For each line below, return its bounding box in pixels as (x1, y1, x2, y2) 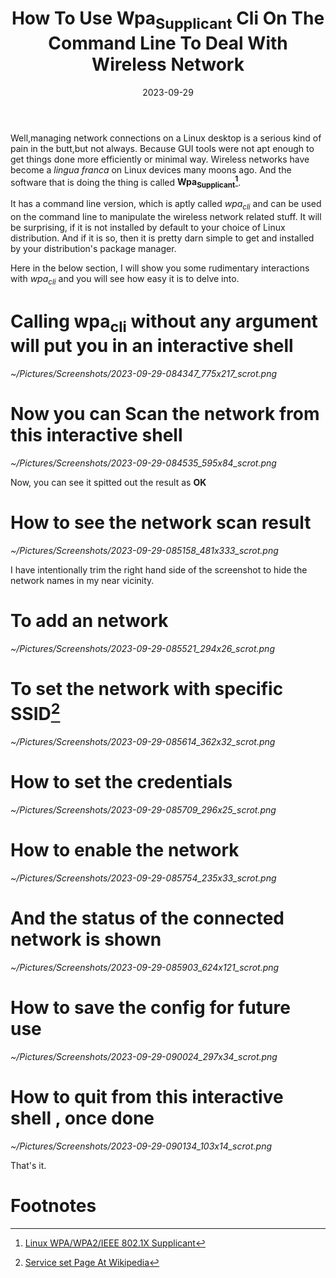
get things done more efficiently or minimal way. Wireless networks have (10, 153, 310, 165)
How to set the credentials (10, 771, 233, 794)
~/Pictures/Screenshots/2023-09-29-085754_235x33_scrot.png (10, 872, 277, 884)
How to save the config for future (10, 997, 291, 1019)
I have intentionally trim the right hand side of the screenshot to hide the (10, 563, 308, 576)
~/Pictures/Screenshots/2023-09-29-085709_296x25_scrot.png (10, 804, 277, 816)
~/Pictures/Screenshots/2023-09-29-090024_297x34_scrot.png (10, 1050, 278, 1062)
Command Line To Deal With (48, 32, 288, 54)
